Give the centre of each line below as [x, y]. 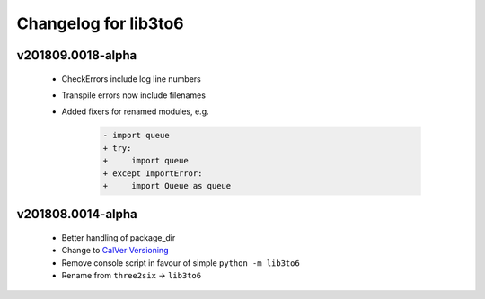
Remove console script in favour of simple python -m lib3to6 [181, 263]
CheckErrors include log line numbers [131, 79]
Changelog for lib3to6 [100, 23]
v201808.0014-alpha [77, 214]
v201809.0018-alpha [77, 55]
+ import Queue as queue [167, 185]
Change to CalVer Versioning [115, 251]
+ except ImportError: [153, 173]
